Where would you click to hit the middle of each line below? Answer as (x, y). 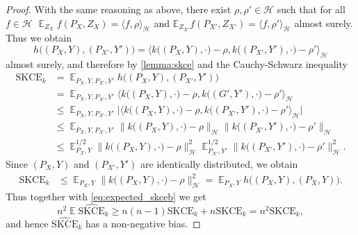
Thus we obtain (39, 38)
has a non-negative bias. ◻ (143, 223)
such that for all (311, 9)
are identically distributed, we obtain (219, 163)
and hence (27, 223)
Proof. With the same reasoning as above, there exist (119, 9)
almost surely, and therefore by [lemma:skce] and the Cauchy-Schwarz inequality (177, 63)
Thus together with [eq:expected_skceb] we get (106, 196)
